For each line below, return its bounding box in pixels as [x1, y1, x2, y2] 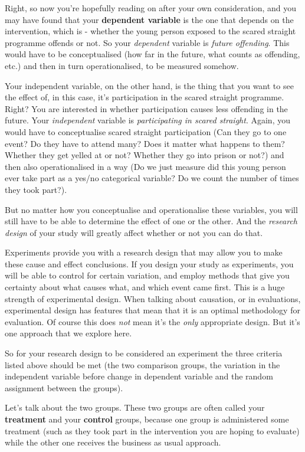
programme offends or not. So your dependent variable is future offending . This [5, 36, 290, 48]
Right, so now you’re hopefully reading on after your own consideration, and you [5, 2, 297, 14]
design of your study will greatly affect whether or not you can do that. [5, 226, 263, 238]
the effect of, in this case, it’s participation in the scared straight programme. [5, 91, 284, 103]
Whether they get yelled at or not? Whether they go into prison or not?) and [5, 149, 284, 161]
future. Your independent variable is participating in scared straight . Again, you [5, 114, 290, 126]
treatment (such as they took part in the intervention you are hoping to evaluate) [5, 424, 300, 437]
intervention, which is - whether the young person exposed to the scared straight [5, 25, 296, 37]
